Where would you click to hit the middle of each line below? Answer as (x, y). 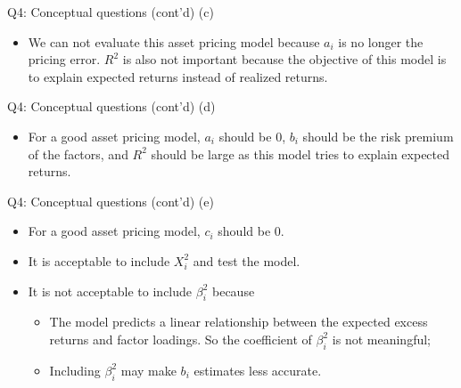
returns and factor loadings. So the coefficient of (181, 339)
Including (75, 370)
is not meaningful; (381, 339)
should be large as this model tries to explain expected (300, 154)
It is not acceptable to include (110, 291)
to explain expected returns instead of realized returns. (178, 76)
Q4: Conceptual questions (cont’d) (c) (111, 12)
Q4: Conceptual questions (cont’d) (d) (111, 106)
